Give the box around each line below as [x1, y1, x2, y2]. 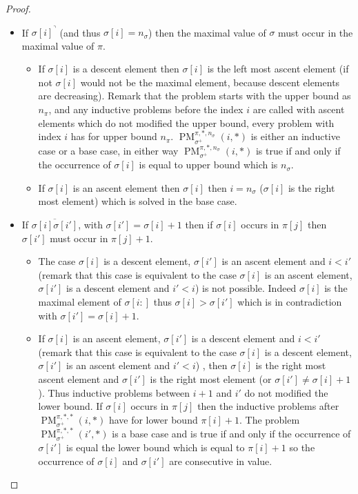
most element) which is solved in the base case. [38, 194, 237, 208]
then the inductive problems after [197, 399, 339, 413]
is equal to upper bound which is [139, 157, 278, 172]
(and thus [59, 25, 101, 39]
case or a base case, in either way [38, 143, 179, 157]
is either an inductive [250, 129, 340, 144]
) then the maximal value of [148, 25, 266, 39]
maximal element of [38, 294, 121, 308]
